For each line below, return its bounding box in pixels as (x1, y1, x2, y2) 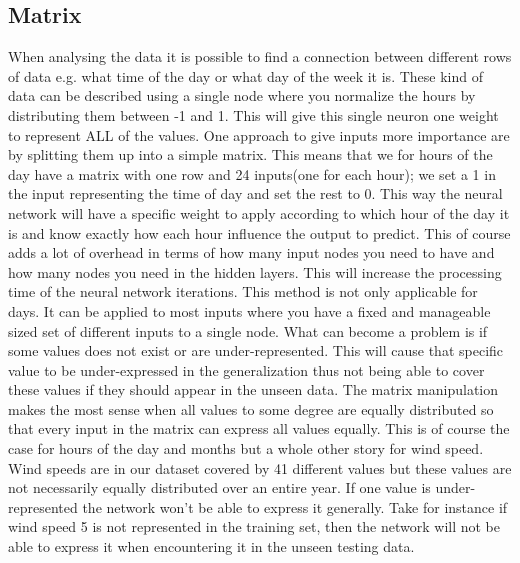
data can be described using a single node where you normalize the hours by (8, 85, 476, 106)
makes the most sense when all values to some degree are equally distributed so (8, 398, 494, 419)
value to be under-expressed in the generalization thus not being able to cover (8, 359, 485, 380)
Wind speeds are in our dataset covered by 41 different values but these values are (8, 457, 512, 478)
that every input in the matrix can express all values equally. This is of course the (8, 418, 510, 439)
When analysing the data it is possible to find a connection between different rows (8, 46, 512, 67)
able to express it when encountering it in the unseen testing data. (8, 536, 415, 557)
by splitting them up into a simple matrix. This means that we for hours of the (8, 144, 493, 165)
